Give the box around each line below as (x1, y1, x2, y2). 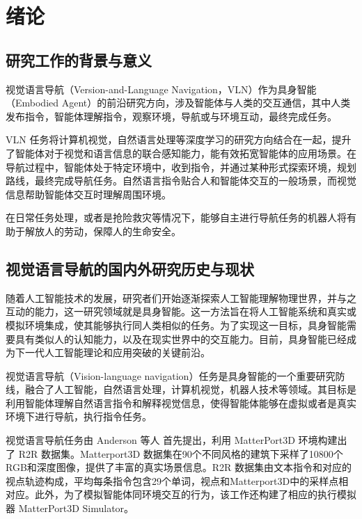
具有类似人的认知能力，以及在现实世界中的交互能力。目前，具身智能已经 (15, 331, 347, 346)
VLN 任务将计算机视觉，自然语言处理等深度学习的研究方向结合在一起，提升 (6, 132, 352, 147)
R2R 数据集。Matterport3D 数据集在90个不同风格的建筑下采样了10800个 (18, 446, 343, 461)
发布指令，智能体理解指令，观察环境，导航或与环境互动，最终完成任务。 (6, 109, 337, 123)
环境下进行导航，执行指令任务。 (6, 409, 152, 424)
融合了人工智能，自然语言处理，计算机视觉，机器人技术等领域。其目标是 (24, 382, 356, 397)
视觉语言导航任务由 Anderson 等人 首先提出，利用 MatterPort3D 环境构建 (6, 433, 338, 447)
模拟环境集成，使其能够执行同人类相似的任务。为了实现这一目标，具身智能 (6, 317, 347, 332)
